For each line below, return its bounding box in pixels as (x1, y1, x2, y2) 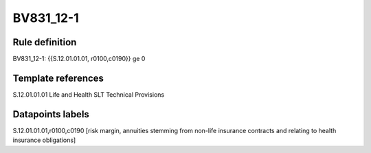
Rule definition (12, 36, 77, 48)
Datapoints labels (12, 108, 89, 120)
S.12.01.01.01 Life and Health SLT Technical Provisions (12, 90, 165, 99)
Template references (12, 72, 104, 84)
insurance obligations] (12, 136, 76, 144)
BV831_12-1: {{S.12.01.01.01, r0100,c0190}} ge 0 (12, 55, 146, 63)
